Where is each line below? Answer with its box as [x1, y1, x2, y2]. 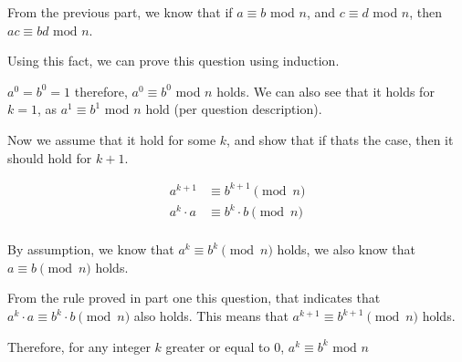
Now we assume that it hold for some [7, 129, 216, 149]
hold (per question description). [145, 99, 322, 119]
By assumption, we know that [7, 240, 174, 259]
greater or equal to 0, [165, 336, 285, 356]
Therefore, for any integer [7, 336, 151, 356]
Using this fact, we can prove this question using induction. [7, 51, 340, 70]
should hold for [7, 148, 92, 167]
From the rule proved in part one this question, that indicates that [7, 288, 381, 307]
